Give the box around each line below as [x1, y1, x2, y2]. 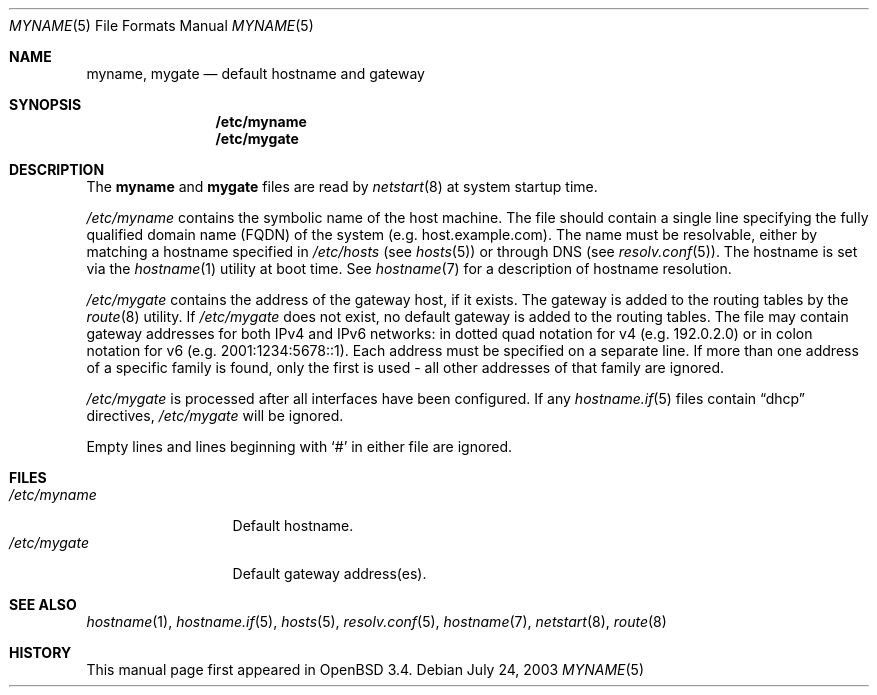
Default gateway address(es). [232, 565, 427, 582]
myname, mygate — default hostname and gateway [86, 65, 425, 82]
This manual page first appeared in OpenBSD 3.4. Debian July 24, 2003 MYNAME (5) [86, 661, 645, 678]
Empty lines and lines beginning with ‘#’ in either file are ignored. [86, 438, 513, 455]
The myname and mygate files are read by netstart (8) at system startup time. [86, 178, 598, 195]
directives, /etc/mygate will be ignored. [86, 407, 344, 424]
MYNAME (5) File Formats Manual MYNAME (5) [9, 17, 314, 34]
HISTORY [9, 644, 72, 661]
